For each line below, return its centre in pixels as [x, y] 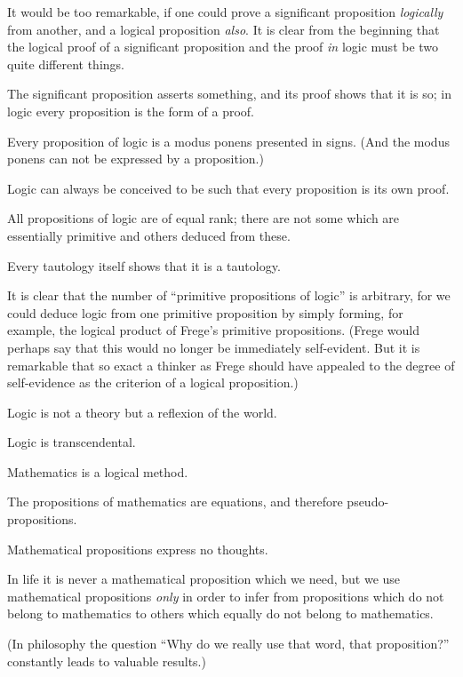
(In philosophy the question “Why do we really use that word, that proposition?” [228, 644]
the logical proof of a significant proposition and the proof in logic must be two [223, 47]
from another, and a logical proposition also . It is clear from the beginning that [224, 29]
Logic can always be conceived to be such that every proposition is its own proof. [228, 188]
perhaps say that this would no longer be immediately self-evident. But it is [214, 347]
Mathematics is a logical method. [98, 471]
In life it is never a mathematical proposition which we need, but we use [204, 579]
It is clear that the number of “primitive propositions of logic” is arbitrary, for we [229, 295]
